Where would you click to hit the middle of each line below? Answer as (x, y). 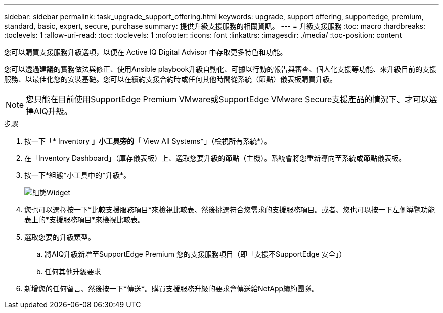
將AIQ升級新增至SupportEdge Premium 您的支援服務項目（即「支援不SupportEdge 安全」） (195, 254)
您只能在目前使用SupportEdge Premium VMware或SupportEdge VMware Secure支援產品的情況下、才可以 (228, 99)
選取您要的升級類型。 (60, 237)
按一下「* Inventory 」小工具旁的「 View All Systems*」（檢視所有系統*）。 (148, 141)
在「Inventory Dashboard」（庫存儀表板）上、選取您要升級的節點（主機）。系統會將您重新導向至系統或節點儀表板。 (215, 158)
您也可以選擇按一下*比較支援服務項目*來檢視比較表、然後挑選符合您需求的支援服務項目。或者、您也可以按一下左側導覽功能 (230, 210)
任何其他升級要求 (73, 271)
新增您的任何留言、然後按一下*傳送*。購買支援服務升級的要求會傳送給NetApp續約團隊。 (172, 288)
